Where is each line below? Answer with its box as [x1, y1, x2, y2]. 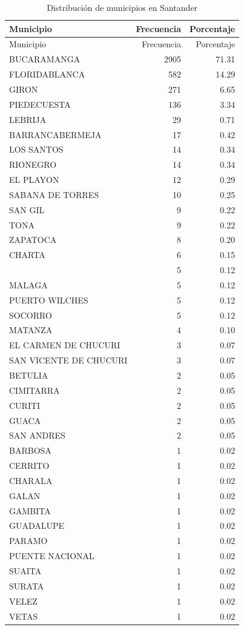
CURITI [9, 399, 41, 411]
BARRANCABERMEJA [9, 128, 102, 141]
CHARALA [9, 474, 53, 486]
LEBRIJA [9, 113, 47, 125]
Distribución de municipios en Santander [47, 1, 198, 13]
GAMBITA [9, 504, 51, 517]
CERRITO [9, 459, 50, 472]
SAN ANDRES [9, 429, 65, 442]
